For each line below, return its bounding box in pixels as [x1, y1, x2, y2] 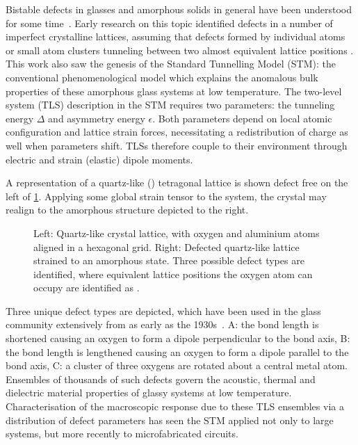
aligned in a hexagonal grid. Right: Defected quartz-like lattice [33, 239, 300, 254]
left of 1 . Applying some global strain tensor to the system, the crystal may [6, 188, 327, 203]
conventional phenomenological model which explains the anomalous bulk [6, 70, 318, 84]
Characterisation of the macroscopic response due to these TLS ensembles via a [6, 399, 344, 414]
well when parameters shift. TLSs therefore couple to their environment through [6, 138, 348, 152]
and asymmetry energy [48, 111, 145, 125]
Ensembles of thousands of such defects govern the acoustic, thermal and [6, 371, 316, 386]
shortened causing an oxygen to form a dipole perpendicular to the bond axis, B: [6, 331, 350, 346]
